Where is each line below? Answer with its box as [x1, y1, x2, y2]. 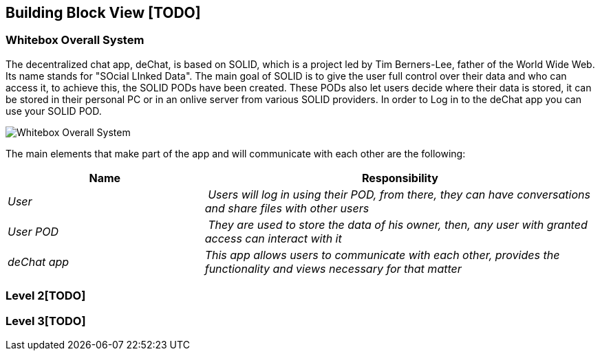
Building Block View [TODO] [6, 4, 201, 21]
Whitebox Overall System [6, 33, 144, 47]
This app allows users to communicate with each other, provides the [204, 247, 560, 262]
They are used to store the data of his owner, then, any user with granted [208, 217, 588, 232]
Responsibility [361, 170, 438, 185]
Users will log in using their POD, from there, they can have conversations [208, 187, 590, 201]
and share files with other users [204, 201, 369, 215]
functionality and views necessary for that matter [204, 261, 462, 276]
